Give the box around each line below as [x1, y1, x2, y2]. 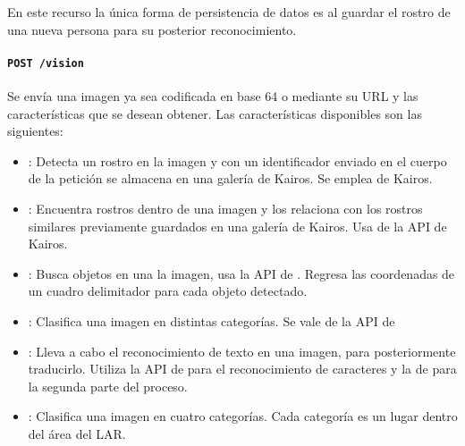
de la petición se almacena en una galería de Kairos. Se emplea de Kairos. [28, 169, 433, 188]
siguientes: [7, 122, 63, 140]
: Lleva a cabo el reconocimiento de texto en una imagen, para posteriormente [28, 341, 456, 360]
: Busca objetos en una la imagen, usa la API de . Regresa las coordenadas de [28, 264, 455, 282]
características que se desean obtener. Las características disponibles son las [7, 104, 422, 122]
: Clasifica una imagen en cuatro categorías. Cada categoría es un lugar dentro [28, 407, 458, 425]
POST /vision [7, 56, 84, 70]
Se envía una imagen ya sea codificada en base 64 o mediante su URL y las [7, 87, 418, 105]
